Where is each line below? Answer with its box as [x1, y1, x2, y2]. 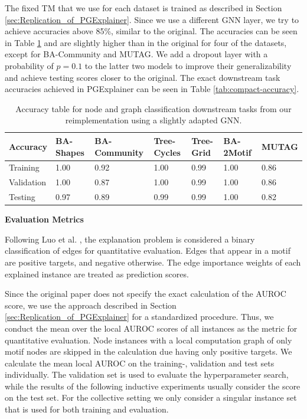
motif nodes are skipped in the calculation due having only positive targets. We [5, 345, 292, 358]
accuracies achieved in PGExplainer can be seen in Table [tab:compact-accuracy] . [5, 83, 299, 95]
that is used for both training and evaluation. [5, 403, 169, 415]
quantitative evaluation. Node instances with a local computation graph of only [5, 333, 292, 346]
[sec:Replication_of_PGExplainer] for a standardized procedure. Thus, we [5, 310, 274, 323]
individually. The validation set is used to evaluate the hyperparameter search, [5, 368, 289, 381]
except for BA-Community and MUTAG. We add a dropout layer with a [5, 48, 268, 60]
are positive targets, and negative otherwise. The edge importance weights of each [5, 256, 301, 268]
